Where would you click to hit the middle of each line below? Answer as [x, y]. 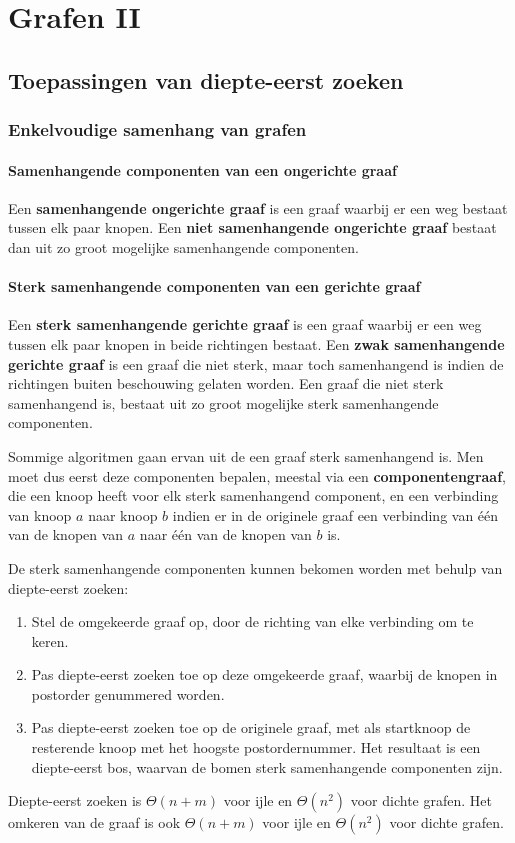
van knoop [40, 514]
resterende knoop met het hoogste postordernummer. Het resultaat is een [256, 747]
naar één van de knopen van [225, 534]
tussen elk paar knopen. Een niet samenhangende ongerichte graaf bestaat [252, 227]
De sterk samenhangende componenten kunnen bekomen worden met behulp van [255, 567]
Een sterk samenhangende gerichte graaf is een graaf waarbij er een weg [245, 324]
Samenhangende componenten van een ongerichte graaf [202, 169]
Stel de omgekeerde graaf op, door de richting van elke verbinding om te [252, 621]
